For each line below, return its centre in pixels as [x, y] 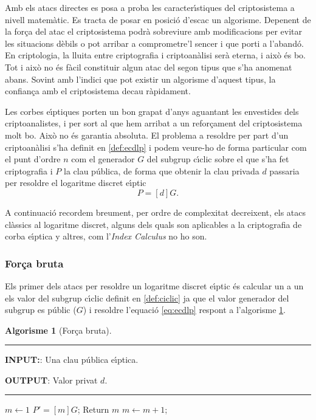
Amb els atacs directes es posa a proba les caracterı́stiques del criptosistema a [150, 7]
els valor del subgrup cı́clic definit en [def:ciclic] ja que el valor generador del [147, 298]
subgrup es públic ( [41, 310]
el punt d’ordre [33, 159]
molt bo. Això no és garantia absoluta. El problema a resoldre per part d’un [147, 135]
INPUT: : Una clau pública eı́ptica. [72, 360]
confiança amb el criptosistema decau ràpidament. [98, 91]
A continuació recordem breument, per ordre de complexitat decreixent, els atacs [156, 212]
